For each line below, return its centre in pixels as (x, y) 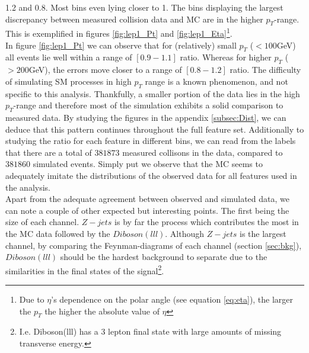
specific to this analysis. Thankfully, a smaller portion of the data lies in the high (153, 93)
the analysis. (28, 187)
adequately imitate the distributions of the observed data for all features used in (151, 175)
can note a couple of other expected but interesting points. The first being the (147, 210)
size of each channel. (42, 222)
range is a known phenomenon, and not (216, 81)
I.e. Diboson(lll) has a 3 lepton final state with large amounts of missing (150, 331)
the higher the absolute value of (102, 311)
